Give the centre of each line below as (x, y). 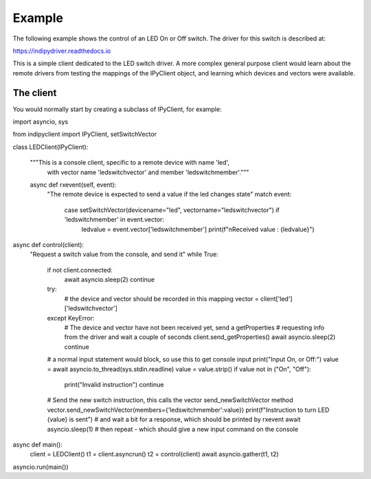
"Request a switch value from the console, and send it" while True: (124, 255)
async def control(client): (48, 244)
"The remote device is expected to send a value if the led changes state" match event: (169, 194)
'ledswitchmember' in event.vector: (114, 220)
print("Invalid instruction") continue (114, 385)
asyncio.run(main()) (41, 467)
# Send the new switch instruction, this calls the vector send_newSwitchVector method (170, 400)
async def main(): (38, 444)
